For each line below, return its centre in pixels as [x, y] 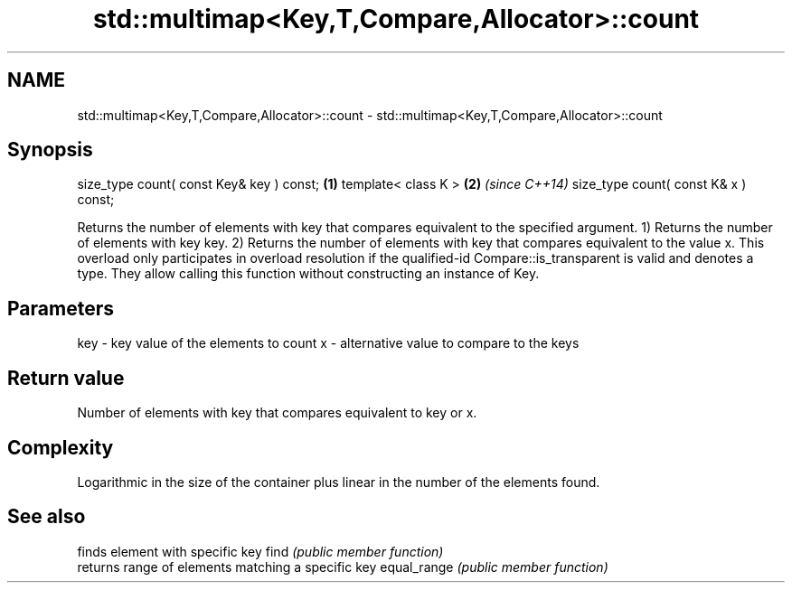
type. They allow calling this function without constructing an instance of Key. [308, 274]
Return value [66, 378]
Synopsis [50, 150]
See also [47, 517]
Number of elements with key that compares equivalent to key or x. [277, 413]
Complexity [61, 447]
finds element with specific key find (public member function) [260, 551]
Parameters [61, 308]
